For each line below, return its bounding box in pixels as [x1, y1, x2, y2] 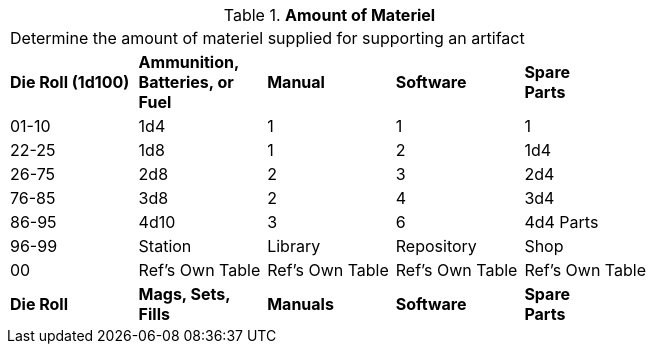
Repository [395, 236, 477, 256]
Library [267, 236, 321, 256]
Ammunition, [138, 52, 240, 72]
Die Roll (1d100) [10, 72, 130, 92]
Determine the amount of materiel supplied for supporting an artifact [10, 28, 525, 48]
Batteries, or [138, 72, 234, 92]
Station [138, 236, 192, 256]
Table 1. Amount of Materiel [223, 5, 436, 25]
